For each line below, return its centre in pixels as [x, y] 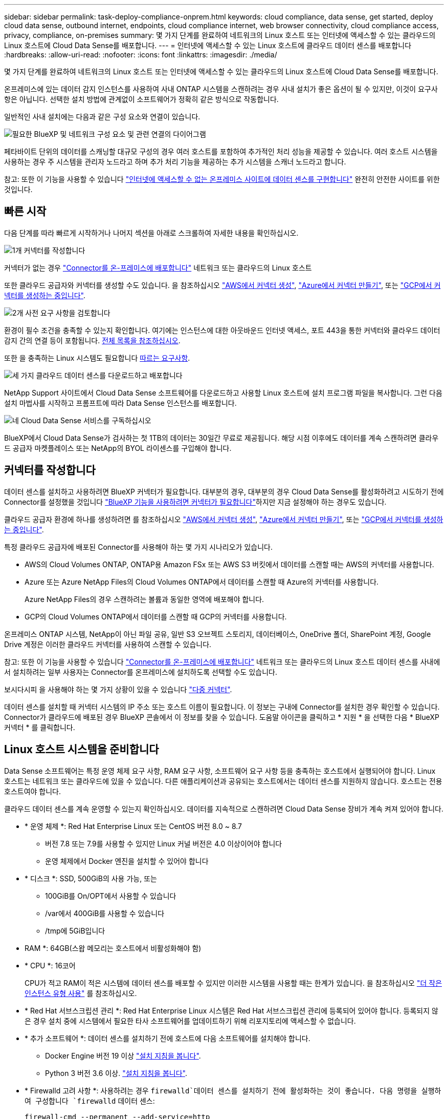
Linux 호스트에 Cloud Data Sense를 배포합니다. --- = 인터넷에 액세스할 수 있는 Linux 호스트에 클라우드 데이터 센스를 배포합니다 [208, 45]
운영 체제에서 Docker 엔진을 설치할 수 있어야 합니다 [127, 861]
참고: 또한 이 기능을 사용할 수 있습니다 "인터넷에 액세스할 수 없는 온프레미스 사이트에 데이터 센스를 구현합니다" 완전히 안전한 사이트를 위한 [222, 179]
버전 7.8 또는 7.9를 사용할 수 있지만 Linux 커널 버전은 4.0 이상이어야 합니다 [164, 843]
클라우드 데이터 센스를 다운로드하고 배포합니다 [109, 375]
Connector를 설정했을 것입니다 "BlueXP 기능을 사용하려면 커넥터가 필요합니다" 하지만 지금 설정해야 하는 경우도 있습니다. [195, 502]
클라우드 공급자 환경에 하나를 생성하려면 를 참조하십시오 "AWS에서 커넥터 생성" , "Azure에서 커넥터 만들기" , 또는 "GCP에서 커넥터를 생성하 [224, 519]
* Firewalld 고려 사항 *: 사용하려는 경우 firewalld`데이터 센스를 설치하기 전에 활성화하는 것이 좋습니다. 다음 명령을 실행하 [233, 1090]
